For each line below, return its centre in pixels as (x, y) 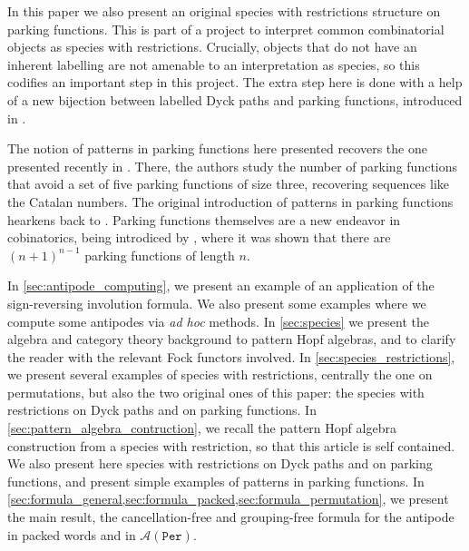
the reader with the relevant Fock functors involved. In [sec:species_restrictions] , (231, 356)
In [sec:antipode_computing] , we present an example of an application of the (221, 285)
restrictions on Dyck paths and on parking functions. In (162, 410)
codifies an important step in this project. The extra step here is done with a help (235, 82)
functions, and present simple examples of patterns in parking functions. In (216, 481)
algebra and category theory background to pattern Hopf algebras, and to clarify (232, 339)
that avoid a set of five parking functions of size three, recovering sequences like (229, 184)
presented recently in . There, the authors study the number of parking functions (233, 166)
